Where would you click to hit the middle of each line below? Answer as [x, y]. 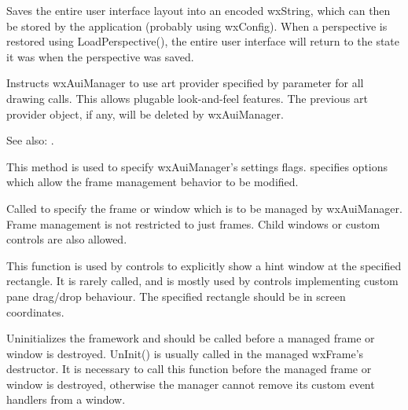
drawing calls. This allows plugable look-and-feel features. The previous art [187, 98]
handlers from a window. [66, 399]
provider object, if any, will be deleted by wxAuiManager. [145, 113]
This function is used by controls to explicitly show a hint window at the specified [204, 265]
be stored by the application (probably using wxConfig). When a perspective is [197, 26]
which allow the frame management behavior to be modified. [153, 182]
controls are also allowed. [67, 239]
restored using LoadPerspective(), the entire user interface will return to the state [203, 41]
